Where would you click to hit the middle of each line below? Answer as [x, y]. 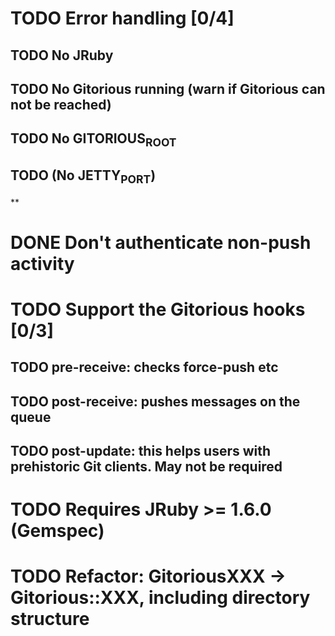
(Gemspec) [57, 531]
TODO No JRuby [62, 55]
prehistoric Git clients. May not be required [146, 467]
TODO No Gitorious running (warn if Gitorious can [168, 88]
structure [50, 619]
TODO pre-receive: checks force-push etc [144, 367]
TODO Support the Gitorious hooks [158, 309]
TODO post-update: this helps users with [141, 451]
